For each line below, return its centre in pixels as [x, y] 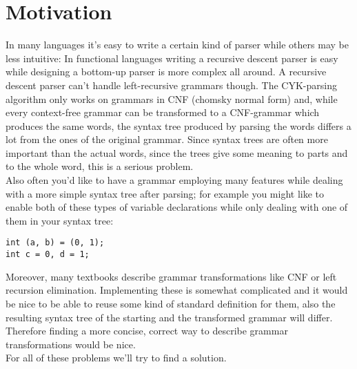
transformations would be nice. [71, 344]
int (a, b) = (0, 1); [55, 243]
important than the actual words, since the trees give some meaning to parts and [177, 152]
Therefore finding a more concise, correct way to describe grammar [147, 331]
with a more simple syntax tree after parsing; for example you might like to [165, 193]
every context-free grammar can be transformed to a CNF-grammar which [163, 112]
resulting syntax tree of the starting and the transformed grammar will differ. [169, 317]
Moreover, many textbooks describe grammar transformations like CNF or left [171, 276]
